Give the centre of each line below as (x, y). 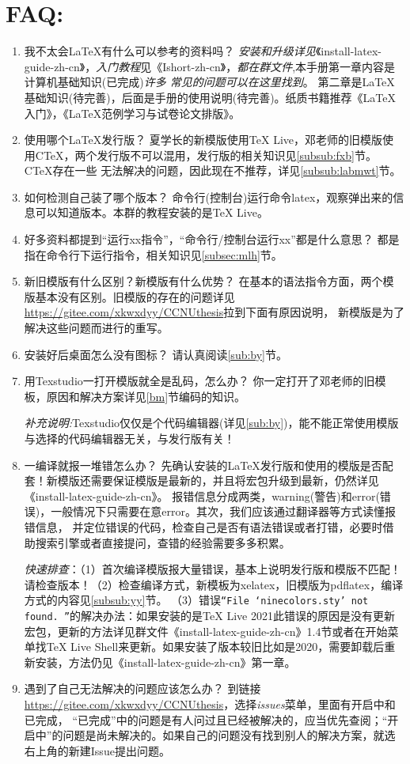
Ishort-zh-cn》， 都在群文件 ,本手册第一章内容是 (279, 66)
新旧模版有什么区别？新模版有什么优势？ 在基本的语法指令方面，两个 (203, 281)
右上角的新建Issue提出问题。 (97, 750)
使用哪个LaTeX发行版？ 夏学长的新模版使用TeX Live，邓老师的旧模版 (203, 140)
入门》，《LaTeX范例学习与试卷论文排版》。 (132, 113)
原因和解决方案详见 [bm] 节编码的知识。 (146, 396)
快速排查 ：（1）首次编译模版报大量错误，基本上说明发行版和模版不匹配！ (213, 569)
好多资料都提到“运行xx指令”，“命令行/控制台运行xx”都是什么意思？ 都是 (212, 239)
